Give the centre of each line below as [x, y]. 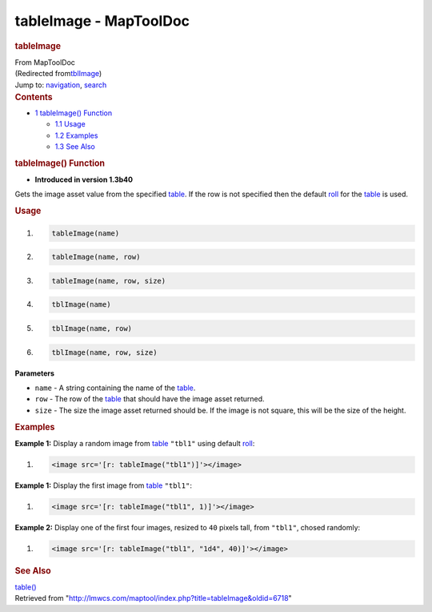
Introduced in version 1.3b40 [84, 179]
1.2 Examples [76, 135]
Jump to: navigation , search [61, 85]
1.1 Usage [70, 124]
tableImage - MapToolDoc [102, 21]
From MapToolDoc [45, 62]
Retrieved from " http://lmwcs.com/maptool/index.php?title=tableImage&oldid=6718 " [153, 598]
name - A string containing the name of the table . [115, 388]
